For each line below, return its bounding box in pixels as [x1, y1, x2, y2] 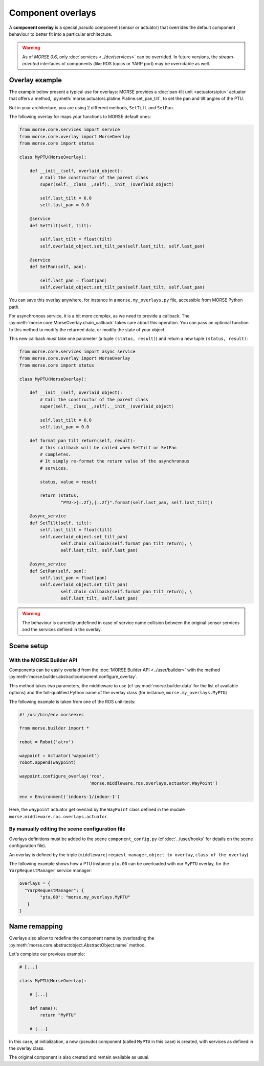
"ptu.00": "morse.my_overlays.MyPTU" [40, 895, 131, 900]
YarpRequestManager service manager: [9, 868, 92, 873]
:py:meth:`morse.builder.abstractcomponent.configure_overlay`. [9, 674, 138, 679]
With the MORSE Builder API [9, 656, 78, 663]
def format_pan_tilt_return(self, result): [29, 438, 135, 443]
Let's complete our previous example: [9, 951, 85, 957]
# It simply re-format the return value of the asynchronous [40, 459, 190, 464]
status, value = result [40, 479, 97, 485]
